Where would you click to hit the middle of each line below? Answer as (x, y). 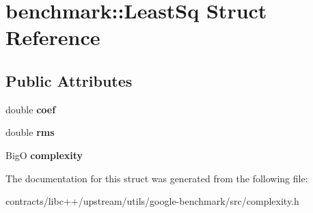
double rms (30, 132)
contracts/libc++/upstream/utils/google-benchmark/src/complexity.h (152, 201)
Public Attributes (69, 80)
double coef (31, 109)
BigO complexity (44, 155)
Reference (53, 37)
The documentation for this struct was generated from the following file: (157, 178)
